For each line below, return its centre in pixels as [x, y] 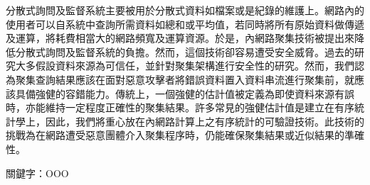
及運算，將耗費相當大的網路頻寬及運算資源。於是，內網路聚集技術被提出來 [180, 38]
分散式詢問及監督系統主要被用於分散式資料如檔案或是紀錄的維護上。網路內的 [185, 10]
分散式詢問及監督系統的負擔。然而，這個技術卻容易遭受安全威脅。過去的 [185, 51]
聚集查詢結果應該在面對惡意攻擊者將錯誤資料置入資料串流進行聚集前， [180, 79]
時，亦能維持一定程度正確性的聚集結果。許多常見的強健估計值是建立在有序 [180, 107]
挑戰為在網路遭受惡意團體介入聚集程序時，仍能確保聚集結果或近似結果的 [175, 135]
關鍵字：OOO [37, 173]
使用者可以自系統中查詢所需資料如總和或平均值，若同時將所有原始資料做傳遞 [185, 24]
